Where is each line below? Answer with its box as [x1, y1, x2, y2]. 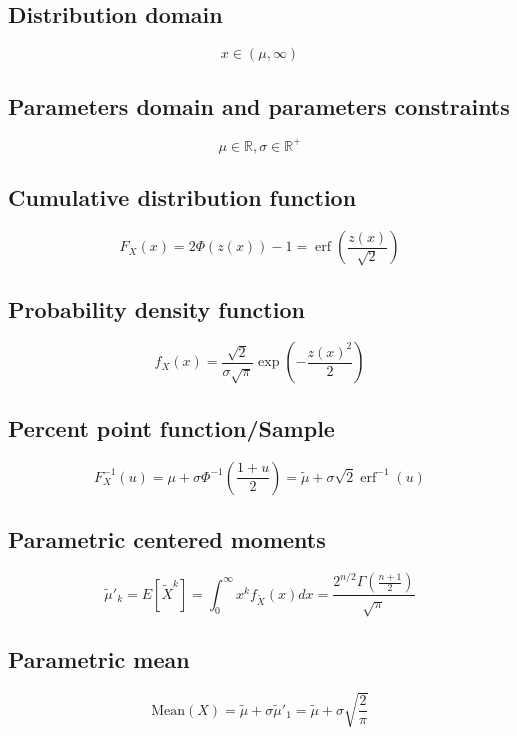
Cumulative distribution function [8, 182, 357, 213]
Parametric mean [8, 644, 190, 675]
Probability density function [8, 293, 305, 324]
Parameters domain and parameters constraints [8, 90, 510, 121]
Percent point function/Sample [8, 412, 335, 443]
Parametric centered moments [8, 523, 326, 554]
